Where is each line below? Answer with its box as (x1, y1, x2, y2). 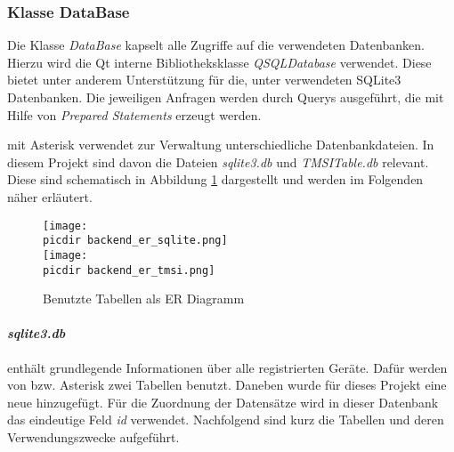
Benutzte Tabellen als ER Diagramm (43, 289, 245, 308)
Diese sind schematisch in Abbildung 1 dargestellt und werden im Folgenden (7, 170, 424, 189)
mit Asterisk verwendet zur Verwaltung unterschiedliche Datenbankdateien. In (7, 135, 434, 154)
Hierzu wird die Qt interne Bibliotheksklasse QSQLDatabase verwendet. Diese (7, 52, 432, 71)
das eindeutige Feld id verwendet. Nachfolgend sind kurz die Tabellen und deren (7, 410, 444, 429)
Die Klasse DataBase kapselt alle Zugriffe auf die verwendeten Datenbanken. (7, 36, 425, 54)
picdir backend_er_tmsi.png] (43, 263, 215, 277)
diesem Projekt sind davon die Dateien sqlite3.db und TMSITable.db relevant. (7, 152, 429, 171)
